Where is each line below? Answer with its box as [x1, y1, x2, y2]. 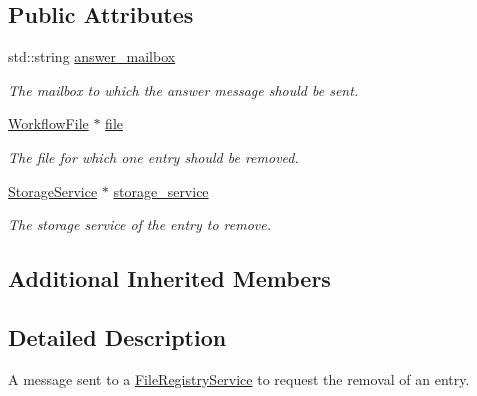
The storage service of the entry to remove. [8, 214, 272, 235]
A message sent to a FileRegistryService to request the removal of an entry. [8, 368, 470, 389]
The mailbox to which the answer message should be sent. [8, 79, 359, 100]
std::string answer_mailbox [8, 46, 176, 67]
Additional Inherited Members [8, 263, 331, 294]
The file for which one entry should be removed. [8, 146, 299, 167]
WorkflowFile [8, 113, 89, 134]
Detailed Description [8, 321, 227, 352]
